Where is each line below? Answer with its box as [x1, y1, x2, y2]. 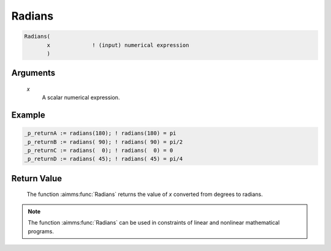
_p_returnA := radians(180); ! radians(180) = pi [24, 130, 177, 137]
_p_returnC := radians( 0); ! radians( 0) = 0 [24, 147, 173, 154]
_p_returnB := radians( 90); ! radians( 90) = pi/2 [24, 138, 183, 145]
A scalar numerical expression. [42, 94, 120, 101]
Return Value [11, 173, 63, 184]
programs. [28, 227, 55, 235]
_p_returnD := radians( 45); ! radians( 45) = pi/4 [24, 155, 183, 162]
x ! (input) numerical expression [47, 42, 189, 48]
